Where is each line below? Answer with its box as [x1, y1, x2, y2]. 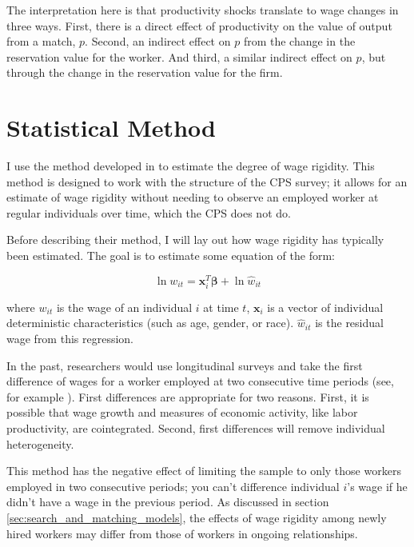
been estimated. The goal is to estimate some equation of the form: [6, 247, 335, 264]
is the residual [315, 314, 384, 331]
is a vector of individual [267, 298, 384, 315]
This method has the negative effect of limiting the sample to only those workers [6, 462, 401, 479]
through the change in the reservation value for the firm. [6, 64, 283, 81]
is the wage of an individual [56, 298, 193, 315]
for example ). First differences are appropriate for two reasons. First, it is [6, 388, 369, 405]
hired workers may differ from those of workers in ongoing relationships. [6, 525, 358, 541]
